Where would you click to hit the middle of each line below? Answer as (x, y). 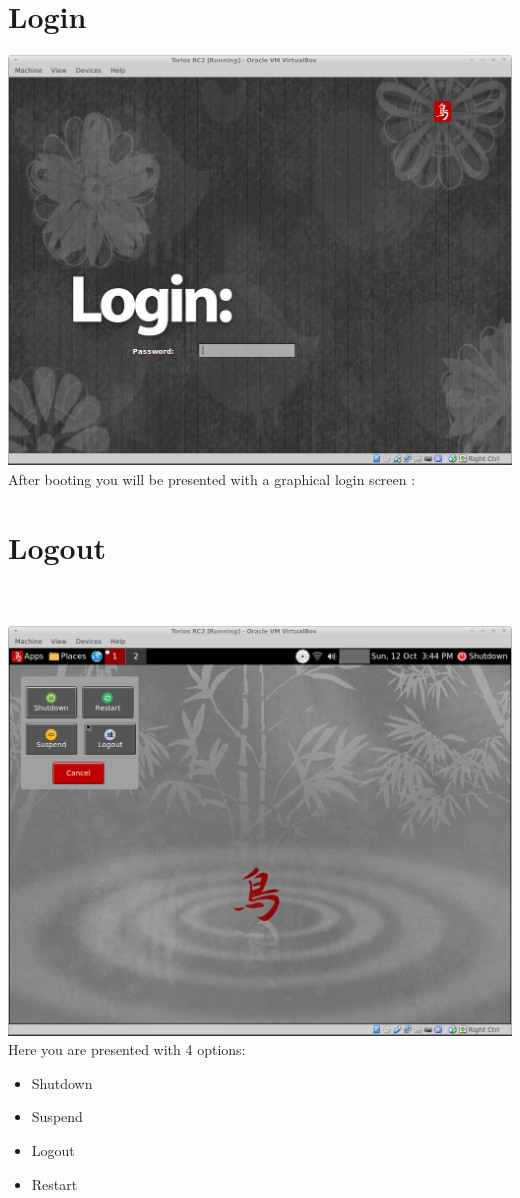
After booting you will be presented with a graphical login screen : (212, 478)
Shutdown (62, 1082)
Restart (54, 1183)
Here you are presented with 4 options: (127, 1049)
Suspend (57, 1116)
